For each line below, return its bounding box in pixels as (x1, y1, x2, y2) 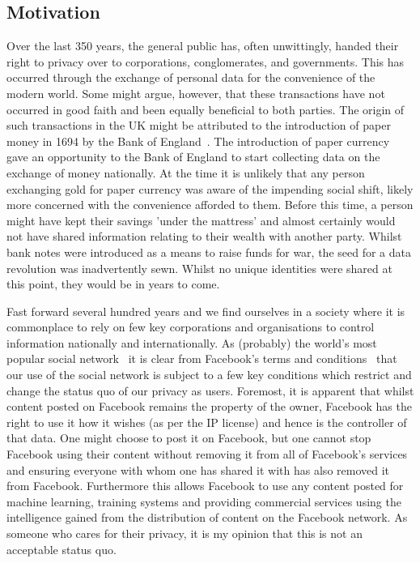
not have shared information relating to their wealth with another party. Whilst (6, 228, 402, 245)
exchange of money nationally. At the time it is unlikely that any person (6, 164, 365, 181)
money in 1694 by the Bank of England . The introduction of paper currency (6, 132, 390, 149)
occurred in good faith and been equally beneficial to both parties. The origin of (6, 100, 405, 117)
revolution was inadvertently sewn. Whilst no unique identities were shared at (6, 259, 392, 276)
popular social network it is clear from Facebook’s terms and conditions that (6, 350, 397, 367)
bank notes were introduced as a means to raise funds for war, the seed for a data (6, 243, 411, 260)
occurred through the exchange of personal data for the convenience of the (6, 69, 375, 86)
